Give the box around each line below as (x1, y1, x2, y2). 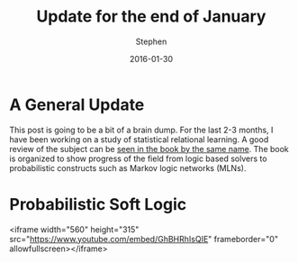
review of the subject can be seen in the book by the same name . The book (9, 143, 290, 154)
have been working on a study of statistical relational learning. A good (9, 133, 269, 145)
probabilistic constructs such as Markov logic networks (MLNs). (9, 162, 247, 173)
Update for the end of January (36, 6, 266, 27)
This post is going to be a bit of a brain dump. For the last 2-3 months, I (9, 124, 274, 135)
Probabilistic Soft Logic (9, 194, 187, 214)
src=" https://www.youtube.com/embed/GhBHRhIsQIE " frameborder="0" (9, 233, 279, 244)
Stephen (135, 36, 167, 47)
